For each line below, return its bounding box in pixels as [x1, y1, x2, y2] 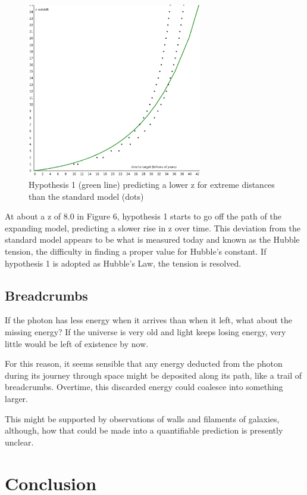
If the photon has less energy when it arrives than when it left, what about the [5, 314, 293, 326]
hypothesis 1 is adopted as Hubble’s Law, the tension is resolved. [5, 256, 242, 269]
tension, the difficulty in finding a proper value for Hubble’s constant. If [5, 245, 267, 257]
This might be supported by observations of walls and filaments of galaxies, [5, 412, 280, 425]
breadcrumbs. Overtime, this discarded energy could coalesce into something [5, 380, 283, 393]
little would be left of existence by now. [5, 337, 149, 349]
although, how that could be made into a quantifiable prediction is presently [5, 424, 283, 437]
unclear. [5, 435, 34, 448]
